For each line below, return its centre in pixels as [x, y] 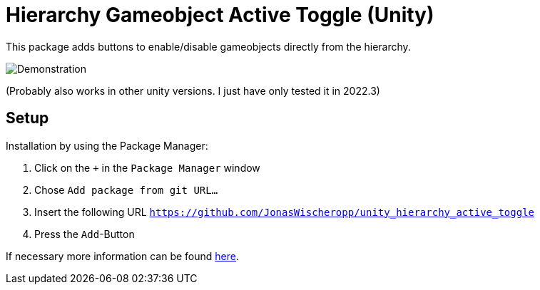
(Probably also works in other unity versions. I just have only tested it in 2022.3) [193, 90]
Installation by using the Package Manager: [107, 145]
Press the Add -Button [85, 234]
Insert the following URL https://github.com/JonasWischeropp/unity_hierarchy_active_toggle [284, 212]
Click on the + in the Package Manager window [147, 167]
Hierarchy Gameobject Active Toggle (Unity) [220, 15]
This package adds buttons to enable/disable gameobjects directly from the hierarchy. [208, 46]
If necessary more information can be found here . [123, 256]
